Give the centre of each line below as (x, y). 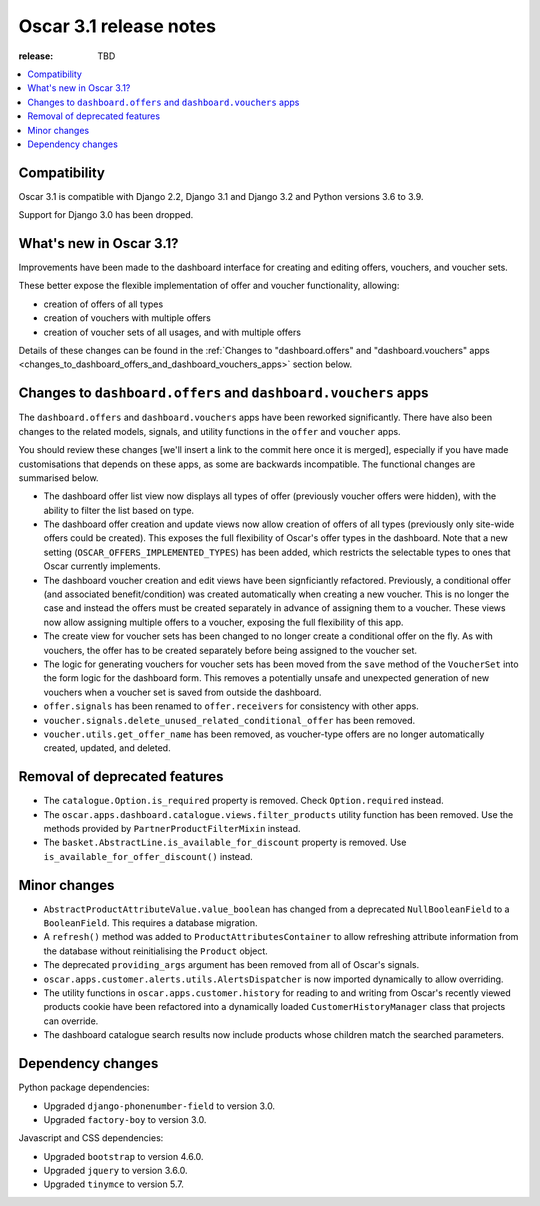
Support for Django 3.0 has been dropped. (106, 215)
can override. (71, 1021)
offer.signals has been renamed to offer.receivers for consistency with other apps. (231, 706)
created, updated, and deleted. (107, 748)
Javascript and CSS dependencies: (91, 1138)
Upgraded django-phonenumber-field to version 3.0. (159, 1106)
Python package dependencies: (84, 1087)
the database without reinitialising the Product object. (156, 951)
